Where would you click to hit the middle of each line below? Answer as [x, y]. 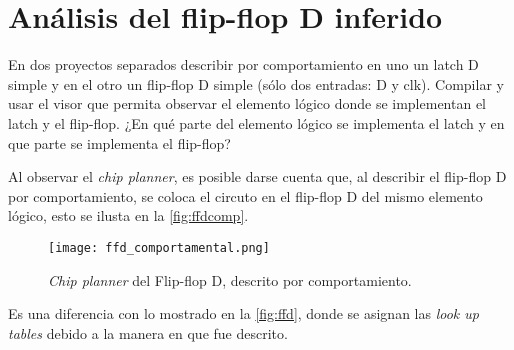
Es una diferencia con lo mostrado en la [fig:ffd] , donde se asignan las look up [243, 313]
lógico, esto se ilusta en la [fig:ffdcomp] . [128, 215]
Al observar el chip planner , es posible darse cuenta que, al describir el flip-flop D [257, 176]
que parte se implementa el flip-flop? [119, 142]
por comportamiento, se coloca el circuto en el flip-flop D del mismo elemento [245, 195]
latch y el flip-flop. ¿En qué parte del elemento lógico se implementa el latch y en [256, 122]
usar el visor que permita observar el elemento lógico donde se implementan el [247, 103]
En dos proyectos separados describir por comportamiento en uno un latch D [243, 64]
